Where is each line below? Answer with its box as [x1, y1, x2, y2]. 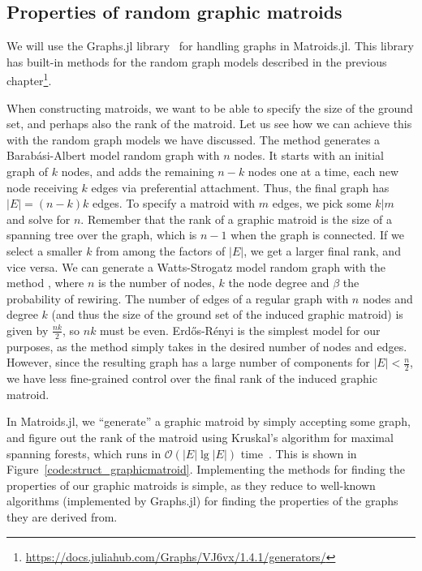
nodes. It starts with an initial [234, 147, 384, 164]
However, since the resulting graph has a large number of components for [6, 354, 370, 371]
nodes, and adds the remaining [61, 163, 214, 180]
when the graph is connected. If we [230, 226, 404, 243]
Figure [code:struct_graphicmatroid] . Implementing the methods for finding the [6, 461, 406, 478]
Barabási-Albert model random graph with [6, 147, 220, 164]
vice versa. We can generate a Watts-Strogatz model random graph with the [6, 258, 385, 275]
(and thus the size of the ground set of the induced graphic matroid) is [51, 306, 403, 323]
